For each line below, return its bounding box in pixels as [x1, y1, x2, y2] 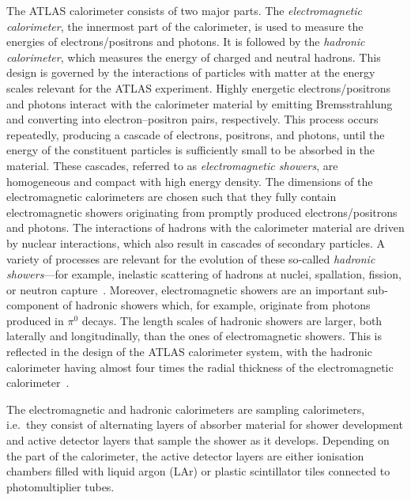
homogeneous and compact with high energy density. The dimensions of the [6, 172, 373, 189]
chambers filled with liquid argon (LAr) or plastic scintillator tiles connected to [6, 463, 390, 479]
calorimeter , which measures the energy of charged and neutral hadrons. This [6, 48, 381, 65]
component [6, 297, 59, 313]
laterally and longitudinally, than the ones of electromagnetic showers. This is [6, 328, 382, 344]
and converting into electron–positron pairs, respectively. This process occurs [6, 111, 379, 127]
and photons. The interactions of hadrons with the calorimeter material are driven [6, 219, 405, 236]
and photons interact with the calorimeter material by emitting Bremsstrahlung [6, 95, 393, 112]
